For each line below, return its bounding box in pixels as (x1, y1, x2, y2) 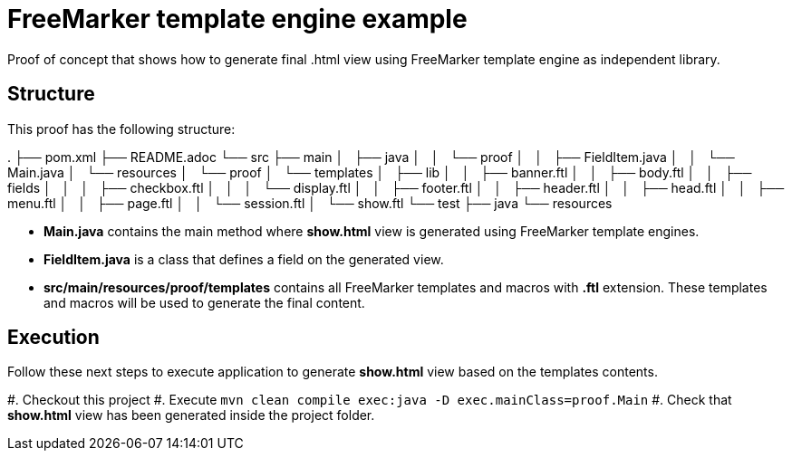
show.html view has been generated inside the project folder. (7, 407, 375, 424)
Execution (7, 326, 100, 349)
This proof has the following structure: (7, 120, 236, 137)
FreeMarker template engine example (7, 4, 468, 34)
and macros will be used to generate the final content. (43, 294, 365, 310)
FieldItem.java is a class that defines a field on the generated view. (43, 251, 444, 267)
